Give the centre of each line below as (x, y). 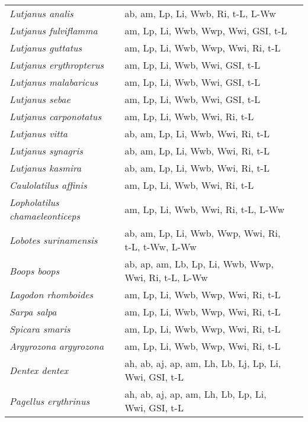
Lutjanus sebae (40, 99)
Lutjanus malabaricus (54, 82)
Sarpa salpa (33, 312)
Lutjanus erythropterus (57, 65)
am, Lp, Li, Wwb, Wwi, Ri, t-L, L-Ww (205, 209)
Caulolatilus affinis (48, 185)
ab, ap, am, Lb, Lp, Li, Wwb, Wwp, (199, 264)
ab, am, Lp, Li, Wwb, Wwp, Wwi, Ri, (203, 233)
